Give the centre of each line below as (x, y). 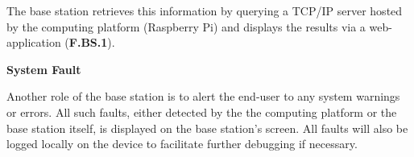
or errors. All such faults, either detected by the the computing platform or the (202, 112)
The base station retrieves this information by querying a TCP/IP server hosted (205, 10)
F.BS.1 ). (92, 42)
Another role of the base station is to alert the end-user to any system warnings (203, 96)
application (34, 42)
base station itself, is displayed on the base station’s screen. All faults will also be (207, 128)
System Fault (44, 69)
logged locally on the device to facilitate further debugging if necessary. (182, 144)
